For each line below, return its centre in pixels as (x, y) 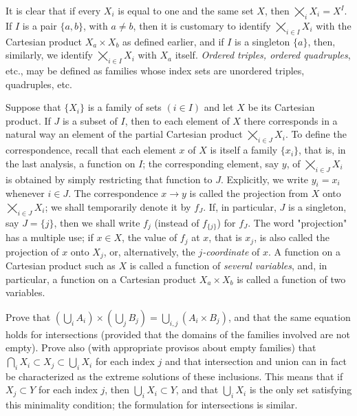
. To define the (316, 134)
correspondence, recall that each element (91, 150)
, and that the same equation (289, 316)
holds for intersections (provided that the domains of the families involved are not (178, 334)
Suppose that (33, 107)
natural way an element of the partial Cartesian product (124, 134)
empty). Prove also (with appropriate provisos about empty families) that (161, 347)
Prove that (28, 316)
